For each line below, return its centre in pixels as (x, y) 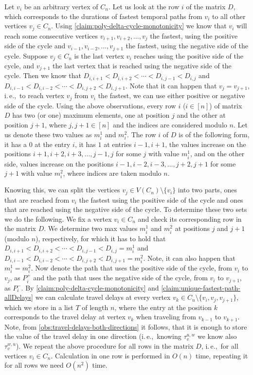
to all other (229, 16)
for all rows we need (34, 365)
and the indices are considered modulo (170, 125)
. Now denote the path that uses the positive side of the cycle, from (131, 268)
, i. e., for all (220, 346)
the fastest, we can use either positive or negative (172, 95)
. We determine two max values (91, 228)
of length (95, 307)
